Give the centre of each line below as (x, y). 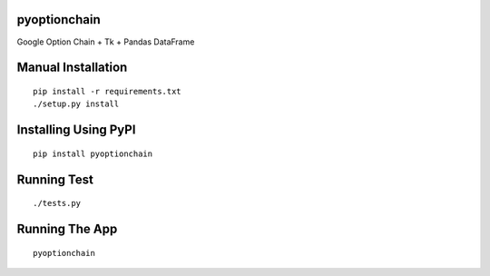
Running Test (55, 179)
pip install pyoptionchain (93, 153)
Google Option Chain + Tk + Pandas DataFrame (106, 42)
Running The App (67, 228)
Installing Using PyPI (76, 130)
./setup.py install (76, 104)
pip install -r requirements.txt (107, 91)
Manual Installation (72, 68)
